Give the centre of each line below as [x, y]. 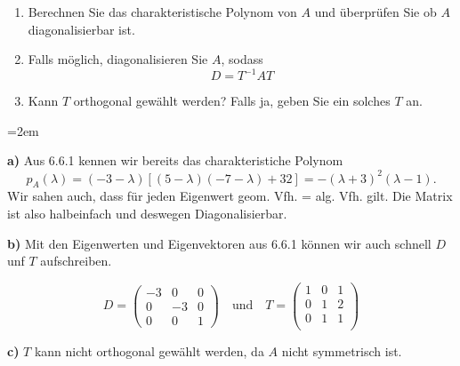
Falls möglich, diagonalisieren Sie [118, 59]
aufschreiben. [76, 261]
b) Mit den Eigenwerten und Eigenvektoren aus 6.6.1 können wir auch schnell [219, 243]
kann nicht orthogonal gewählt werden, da [149, 350]
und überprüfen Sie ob [375, 12]
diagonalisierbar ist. [81, 29]
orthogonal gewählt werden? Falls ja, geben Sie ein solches [232, 101]
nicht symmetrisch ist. [342, 350]
